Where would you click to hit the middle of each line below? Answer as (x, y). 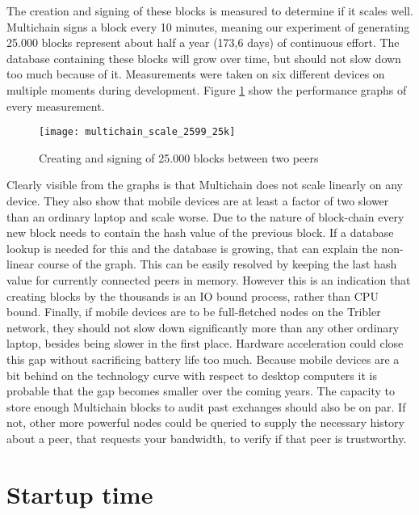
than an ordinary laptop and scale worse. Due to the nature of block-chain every (205, 216)
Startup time (80, 494)
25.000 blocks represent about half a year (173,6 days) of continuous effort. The (203, 42)
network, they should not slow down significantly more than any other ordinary (203, 327)
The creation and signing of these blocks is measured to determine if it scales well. (210, 11)
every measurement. (56, 106)
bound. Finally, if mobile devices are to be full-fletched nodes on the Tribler (194, 312)
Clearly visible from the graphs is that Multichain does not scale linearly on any (205, 185)
